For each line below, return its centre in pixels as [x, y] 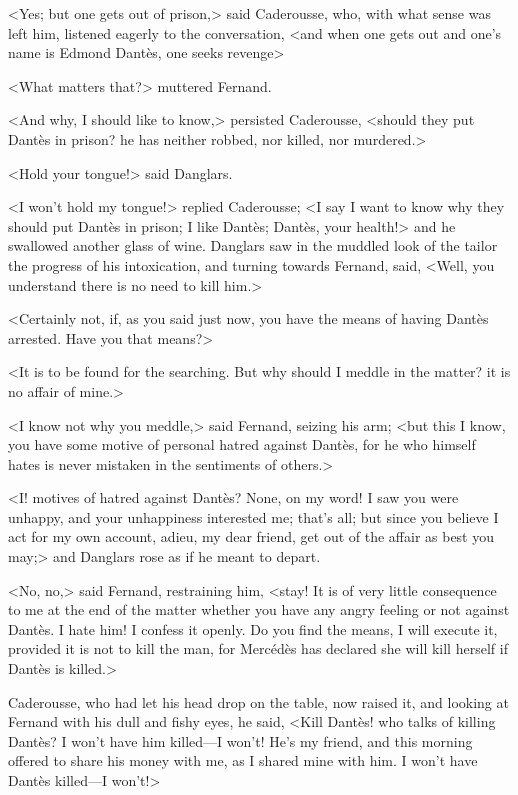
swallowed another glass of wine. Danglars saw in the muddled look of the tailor [253, 245]
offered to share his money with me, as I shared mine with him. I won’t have [243, 760]
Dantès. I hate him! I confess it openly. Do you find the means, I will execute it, [253, 628]
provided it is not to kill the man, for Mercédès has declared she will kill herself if [258, 648]
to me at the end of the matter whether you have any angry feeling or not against [259, 609]
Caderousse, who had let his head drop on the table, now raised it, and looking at [258, 701]
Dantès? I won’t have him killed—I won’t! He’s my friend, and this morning [240, 740]
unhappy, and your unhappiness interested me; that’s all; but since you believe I [253, 516]
